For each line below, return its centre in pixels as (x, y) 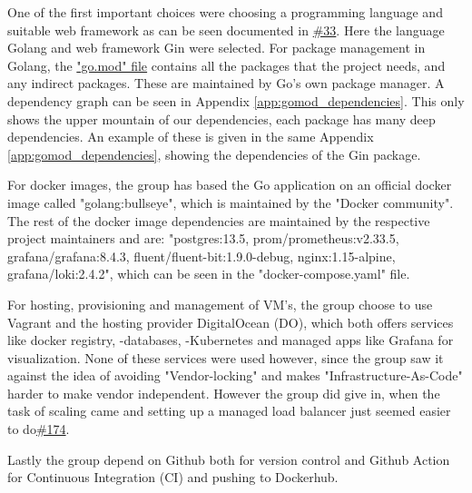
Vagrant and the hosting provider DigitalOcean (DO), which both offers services (231, 322)
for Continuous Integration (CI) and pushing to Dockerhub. (173, 477)
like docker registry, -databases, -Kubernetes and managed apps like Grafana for (231, 340)
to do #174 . (39, 429)
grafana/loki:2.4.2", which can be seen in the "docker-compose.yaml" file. (209, 274)
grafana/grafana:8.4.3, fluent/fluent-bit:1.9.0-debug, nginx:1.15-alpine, (202, 256)
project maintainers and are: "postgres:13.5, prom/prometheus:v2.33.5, (203, 238)
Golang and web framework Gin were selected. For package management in (216, 48)
